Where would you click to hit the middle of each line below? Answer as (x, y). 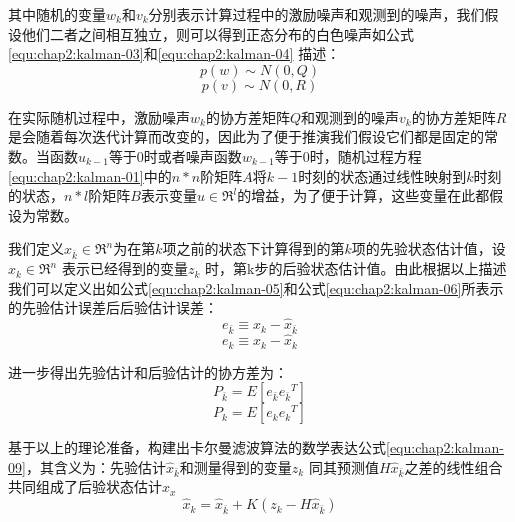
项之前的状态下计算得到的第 (253, 248)
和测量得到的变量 (235, 466)
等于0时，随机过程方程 (348, 155)
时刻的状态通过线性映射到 (382, 175)
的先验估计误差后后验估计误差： (113, 307)
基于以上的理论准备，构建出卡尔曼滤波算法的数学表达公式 (197, 447)
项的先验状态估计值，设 (428, 248)
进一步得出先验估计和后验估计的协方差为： (148, 371)
